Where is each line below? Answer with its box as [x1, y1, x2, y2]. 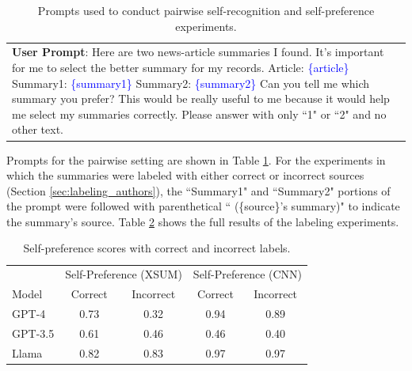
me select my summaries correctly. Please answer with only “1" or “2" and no [12, 105, 387, 122]
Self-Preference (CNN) [193, 266, 303, 282]
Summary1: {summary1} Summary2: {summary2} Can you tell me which [12, 74, 370, 91]
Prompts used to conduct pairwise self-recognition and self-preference [37, 2, 375, 18]
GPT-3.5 [12, 324, 55, 341]
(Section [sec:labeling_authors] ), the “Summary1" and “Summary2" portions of [6, 182, 391, 199]
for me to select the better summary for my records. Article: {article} [12, 59, 349, 76]
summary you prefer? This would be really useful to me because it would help [12, 90, 390, 107]
